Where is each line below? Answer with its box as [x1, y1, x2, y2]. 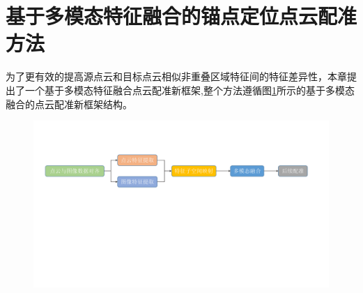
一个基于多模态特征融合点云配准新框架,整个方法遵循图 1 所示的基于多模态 [24, 82, 355, 97]
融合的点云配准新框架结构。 [6, 96, 132, 111]
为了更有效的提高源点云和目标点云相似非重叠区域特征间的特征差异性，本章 [6, 69, 347, 84]
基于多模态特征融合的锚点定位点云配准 [6, 1, 357, 30]
